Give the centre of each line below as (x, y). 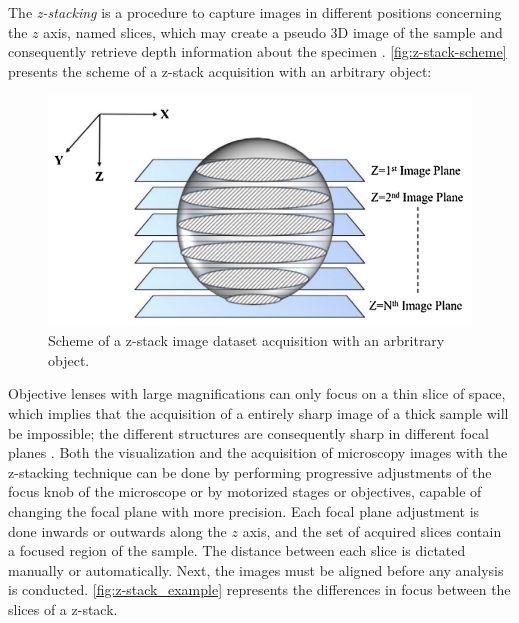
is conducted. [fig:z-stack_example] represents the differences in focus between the (259, 589)
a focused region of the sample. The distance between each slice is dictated (237, 550)
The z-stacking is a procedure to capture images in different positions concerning (255, 12)
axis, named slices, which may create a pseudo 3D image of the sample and (273, 31)
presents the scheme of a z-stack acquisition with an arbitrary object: (220, 70)
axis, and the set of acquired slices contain (372, 530)
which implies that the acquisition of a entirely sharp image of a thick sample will (258, 413)
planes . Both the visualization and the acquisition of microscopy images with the (258, 452)
